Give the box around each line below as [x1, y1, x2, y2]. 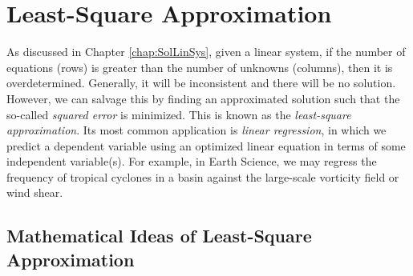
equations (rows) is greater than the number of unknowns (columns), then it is [6, 58, 393, 75]
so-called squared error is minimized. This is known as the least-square [6, 106, 351, 122]
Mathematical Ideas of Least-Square [6, 223, 312, 248]
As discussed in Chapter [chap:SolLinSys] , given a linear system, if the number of [6, 43, 406, 60]
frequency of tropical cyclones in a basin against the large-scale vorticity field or [6, 168, 399, 185]
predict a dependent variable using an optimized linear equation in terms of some [6, 137, 406, 154]
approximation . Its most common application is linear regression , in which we [6, 122, 387, 138]
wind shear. [6, 184, 63, 201]
